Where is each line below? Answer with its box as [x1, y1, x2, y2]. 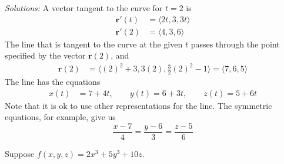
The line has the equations [5, 76, 101, 88]
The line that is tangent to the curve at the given [5, 37, 183, 50]
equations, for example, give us [5, 111, 116, 123]
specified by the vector [5, 49, 86, 61]
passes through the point [191, 37, 280, 50]
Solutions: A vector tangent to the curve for [5, 2, 163, 13]
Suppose [5, 148, 35, 160]
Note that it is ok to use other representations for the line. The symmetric [5, 99, 272, 111]
